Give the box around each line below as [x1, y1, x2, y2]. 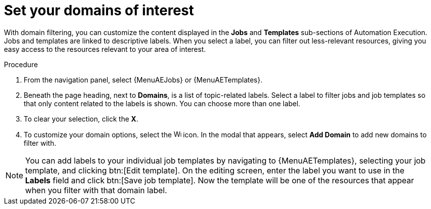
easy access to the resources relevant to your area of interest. [4, 44, 206, 53]
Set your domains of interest [4, 2, 194, 19]
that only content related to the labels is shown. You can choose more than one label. [24, 99, 301, 108]
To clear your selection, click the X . [24, 114, 138, 123]
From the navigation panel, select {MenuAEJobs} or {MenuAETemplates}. [24, 75, 263, 84]
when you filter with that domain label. [25, 185, 167, 195]
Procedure [4, 60, 38, 69]
